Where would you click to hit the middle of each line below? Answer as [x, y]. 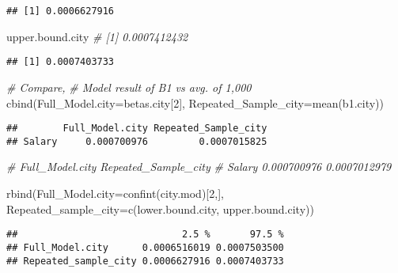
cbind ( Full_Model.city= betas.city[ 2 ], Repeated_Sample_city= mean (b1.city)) [195, 102]
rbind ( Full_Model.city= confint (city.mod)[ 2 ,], [115, 193]
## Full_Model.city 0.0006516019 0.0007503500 [145, 247]
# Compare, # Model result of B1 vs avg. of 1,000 [129, 87]
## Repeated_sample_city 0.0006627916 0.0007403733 [145, 261]
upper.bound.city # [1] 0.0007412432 [97, 36]
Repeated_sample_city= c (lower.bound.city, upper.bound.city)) [160, 209]
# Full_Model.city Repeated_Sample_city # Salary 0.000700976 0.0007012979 [199, 167]
